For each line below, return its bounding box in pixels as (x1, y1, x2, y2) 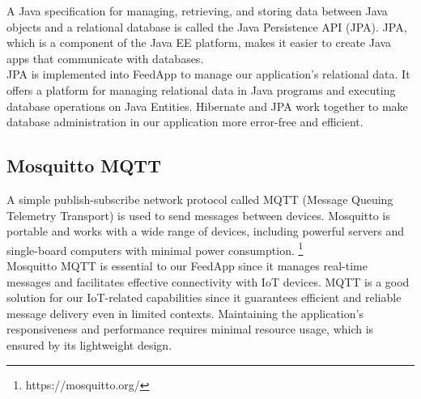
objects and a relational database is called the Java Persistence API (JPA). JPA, (6, 18, 407, 35)
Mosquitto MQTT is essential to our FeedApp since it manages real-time (6, 257, 368, 274)
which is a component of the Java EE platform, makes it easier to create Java (6, 34, 392, 51)
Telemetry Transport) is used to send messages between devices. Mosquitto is (6, 206, 390, 223)
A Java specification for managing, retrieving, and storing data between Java (6, 2, 388, 19)
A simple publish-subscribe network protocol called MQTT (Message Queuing (6, 190, 393, 207)
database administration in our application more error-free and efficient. (6, 113, 364, 130)
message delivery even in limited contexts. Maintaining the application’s (6, 304, 364, 321)
